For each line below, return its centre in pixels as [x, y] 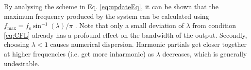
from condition [214, 25]
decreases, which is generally [205, 53]
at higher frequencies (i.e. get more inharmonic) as [79, 53]
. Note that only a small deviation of [129, 25]
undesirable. [22, 63]
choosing [17, 44]
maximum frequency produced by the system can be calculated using [107, 16]
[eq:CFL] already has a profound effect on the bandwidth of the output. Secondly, [125, 35]
